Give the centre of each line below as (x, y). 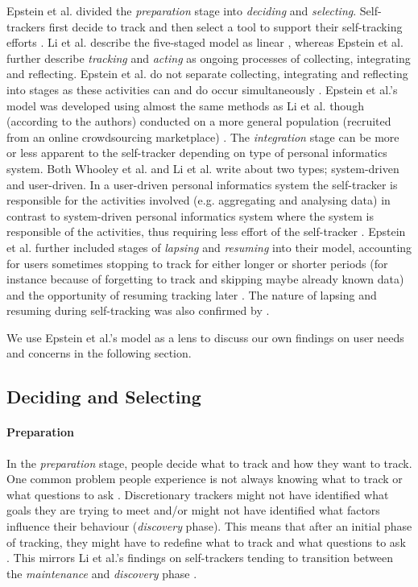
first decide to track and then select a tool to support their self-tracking (226, 26)
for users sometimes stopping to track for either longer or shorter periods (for (197, 263)
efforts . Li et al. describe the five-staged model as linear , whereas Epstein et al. (205, 42)
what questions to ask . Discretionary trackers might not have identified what (198, 494)
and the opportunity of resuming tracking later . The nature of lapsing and (192, 294)
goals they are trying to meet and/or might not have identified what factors (193, 510)
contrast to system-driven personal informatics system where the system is (190, 215)
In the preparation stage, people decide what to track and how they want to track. (209, 463)
